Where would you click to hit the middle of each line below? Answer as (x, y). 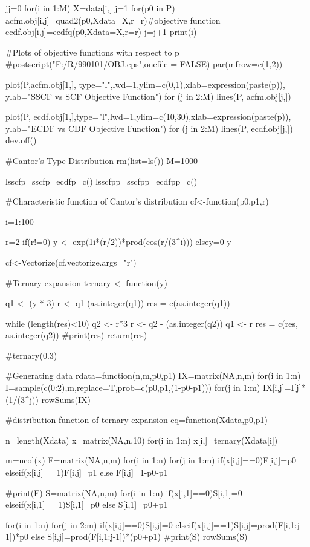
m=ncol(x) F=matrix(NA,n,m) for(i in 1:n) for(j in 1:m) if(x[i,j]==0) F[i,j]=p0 (151, 460)
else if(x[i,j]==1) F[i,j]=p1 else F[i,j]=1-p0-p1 (87, 472)
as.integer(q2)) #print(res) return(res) (76, 335)
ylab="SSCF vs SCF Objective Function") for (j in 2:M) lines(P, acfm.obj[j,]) (148, 96)
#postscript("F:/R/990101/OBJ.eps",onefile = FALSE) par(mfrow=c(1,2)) (144, 64)
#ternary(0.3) (31, 355)
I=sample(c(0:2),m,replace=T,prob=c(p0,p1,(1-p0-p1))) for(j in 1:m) (133, 388)
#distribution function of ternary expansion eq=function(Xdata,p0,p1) (137, 420)
